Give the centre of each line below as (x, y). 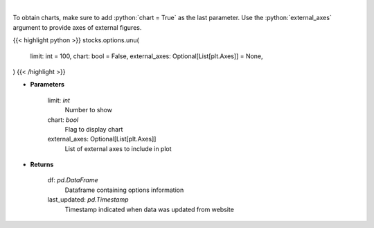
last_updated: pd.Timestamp (88, 200)
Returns (42, 165)
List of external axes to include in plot (118, 148)
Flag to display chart (94, 129)
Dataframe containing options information (124, 190)
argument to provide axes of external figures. (77, 27)
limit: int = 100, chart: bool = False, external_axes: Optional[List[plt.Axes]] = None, (146, 56)
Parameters (47, 85)
